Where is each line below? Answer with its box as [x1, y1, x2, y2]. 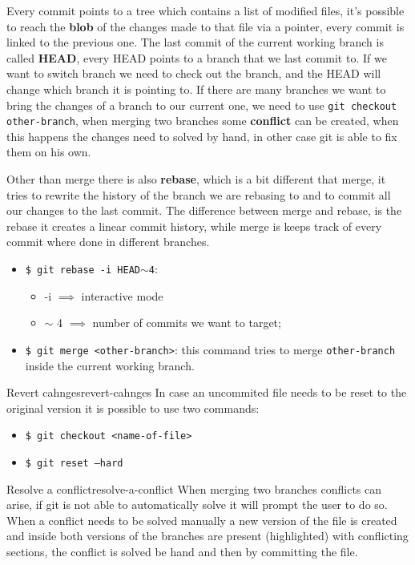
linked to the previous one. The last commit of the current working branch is [6, 34, 384, 50]
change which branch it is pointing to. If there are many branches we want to [6, 80, 386, 97]
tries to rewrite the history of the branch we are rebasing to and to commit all [6, 186, 391, 203]
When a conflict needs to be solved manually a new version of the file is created [6, 511, 397, 528]
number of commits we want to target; [92, 314, 281, 331]
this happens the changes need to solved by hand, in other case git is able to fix [6, 127, 397, 144]
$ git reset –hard [25, 457, 123, 469]
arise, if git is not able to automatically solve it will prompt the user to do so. [6, 496, 388, 513]
